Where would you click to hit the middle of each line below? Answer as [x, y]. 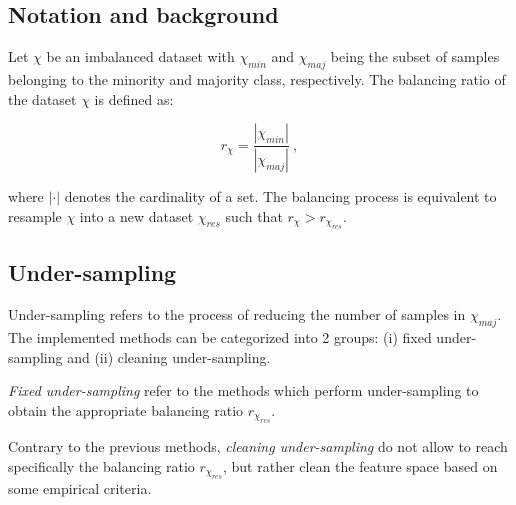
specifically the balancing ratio [101, 465]
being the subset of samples [415, 56]
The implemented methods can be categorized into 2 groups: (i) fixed [220, 337]
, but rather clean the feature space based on [360, 465]
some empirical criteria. [80, 488]
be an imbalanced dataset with [140, 56]
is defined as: [134, 98]
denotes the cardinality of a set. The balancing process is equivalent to [280, 196]
